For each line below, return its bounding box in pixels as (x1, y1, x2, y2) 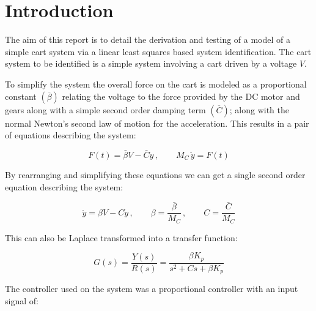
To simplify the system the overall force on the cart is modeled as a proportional (5, 77, 307, 90)
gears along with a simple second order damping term (5, 103, 206, 116)
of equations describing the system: (5, 129, 136, 141)
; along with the (229, 103, 289, 116)
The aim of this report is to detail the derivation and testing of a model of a (5, 33, 291, 46)
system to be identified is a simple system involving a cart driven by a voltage (5, 57, 297, 70)
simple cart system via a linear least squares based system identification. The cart (5, 45, 312, 58)
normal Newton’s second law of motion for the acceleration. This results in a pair (5, 116, 309, 129)
